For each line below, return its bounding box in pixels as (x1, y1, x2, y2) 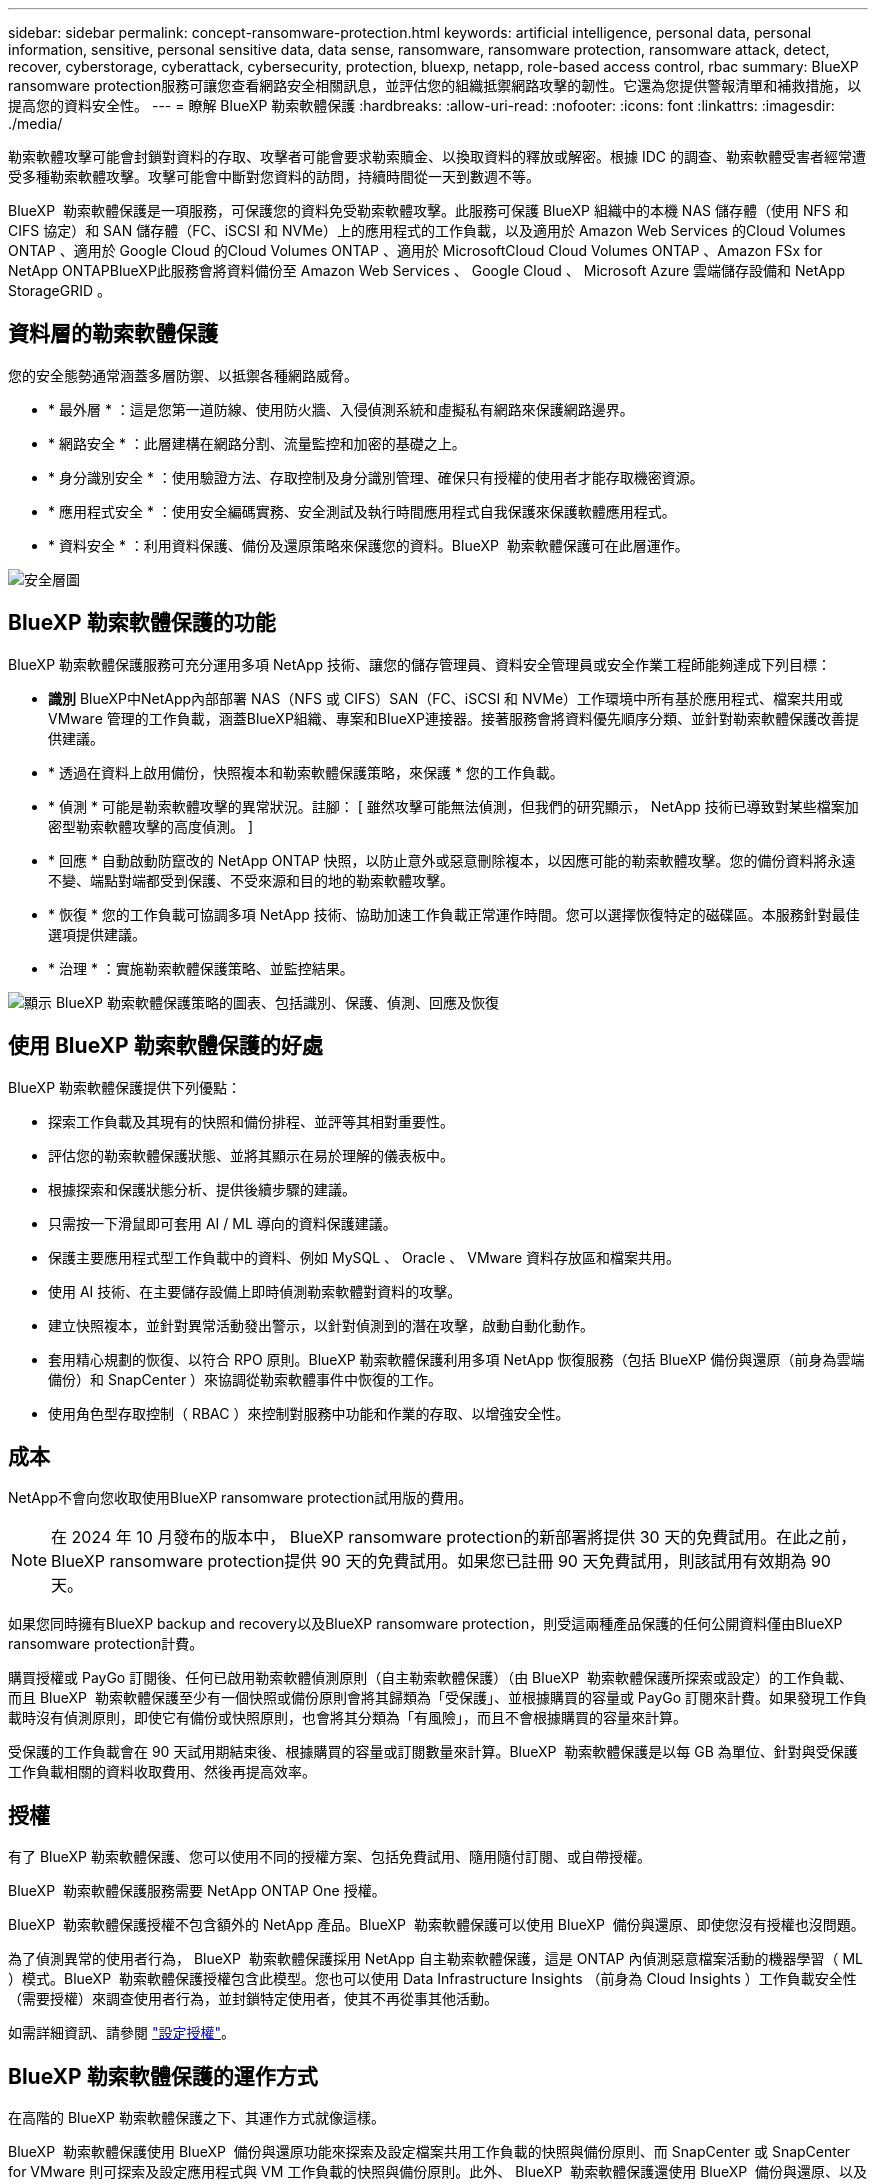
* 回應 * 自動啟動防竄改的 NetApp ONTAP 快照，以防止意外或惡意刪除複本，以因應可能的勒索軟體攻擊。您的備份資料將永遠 (48, 851, 856, 869)
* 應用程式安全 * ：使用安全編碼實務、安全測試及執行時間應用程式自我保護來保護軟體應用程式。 (48, 502, 676, 520)
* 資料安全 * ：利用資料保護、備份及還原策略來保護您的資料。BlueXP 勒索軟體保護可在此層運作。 (48, 536, 689, 554)
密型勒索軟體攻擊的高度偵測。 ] (48, 817, 254, 835)
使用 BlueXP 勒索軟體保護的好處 (8, 1033, 323, 1059)
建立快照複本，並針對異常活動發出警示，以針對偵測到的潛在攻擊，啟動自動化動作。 (48, 1316, 594, 1334)
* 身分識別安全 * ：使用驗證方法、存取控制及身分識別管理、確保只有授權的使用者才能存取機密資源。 (48, 468, 704, 486)
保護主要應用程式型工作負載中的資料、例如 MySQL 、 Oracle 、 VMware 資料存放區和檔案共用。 (48, 1248, 681, 1266)
